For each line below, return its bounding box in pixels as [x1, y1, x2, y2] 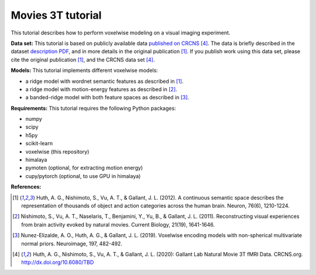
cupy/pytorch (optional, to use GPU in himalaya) [25, 172, 141, 179]
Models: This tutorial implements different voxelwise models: [11, 67, 158, 74]
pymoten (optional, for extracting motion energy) [25, 164, 143, 172]
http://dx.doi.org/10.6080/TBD [21, 259, 94, 266]
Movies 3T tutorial [11, 9, 102, 22]
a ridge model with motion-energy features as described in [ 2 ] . [25, 85, 178, 93]
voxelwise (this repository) [25, 148, 90, 155]
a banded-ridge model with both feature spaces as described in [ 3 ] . [25, 94, 190, 101]
